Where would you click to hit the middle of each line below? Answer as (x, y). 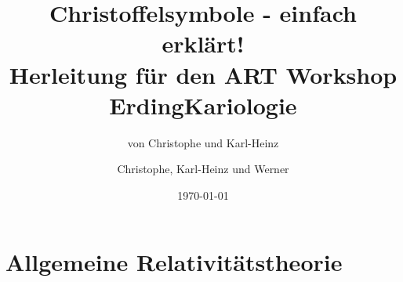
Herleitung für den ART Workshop (203, 74)
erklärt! (203, 43)
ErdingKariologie (203, 105)
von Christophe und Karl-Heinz (203, 142)
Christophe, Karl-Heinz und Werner (203, 169)
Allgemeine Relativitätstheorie (174, 262)
